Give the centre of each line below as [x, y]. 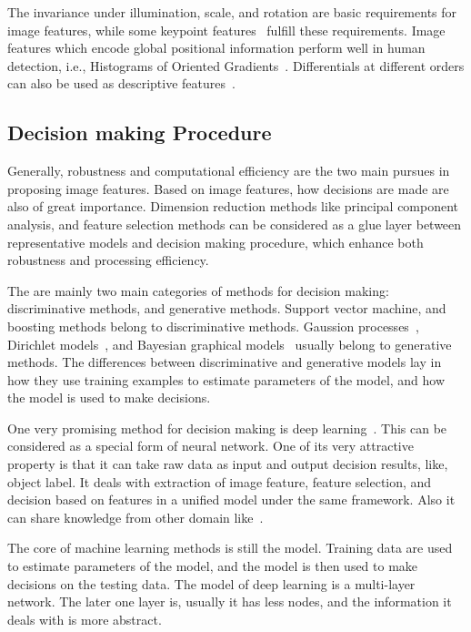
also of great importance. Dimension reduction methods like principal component [233, 206]
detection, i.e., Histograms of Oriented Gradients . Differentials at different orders [236, 65]
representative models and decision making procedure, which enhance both [215, 242]
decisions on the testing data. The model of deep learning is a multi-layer [211, 583]
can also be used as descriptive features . [121, 83]
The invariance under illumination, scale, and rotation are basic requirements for [232, 12]
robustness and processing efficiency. [108, 260]
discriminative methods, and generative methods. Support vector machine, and [227, 308]
